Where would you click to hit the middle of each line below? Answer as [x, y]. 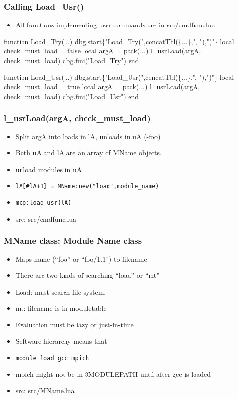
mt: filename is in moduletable [61, 308]
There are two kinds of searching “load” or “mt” [87, 275]
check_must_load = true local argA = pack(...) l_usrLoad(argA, [102, 87]
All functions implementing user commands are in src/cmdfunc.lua [115, 25]
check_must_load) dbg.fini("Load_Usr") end [72, 96]
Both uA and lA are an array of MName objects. [88, 153]
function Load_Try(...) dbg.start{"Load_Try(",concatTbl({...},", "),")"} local [119, 41]
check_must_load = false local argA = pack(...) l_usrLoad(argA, [103, 51]
